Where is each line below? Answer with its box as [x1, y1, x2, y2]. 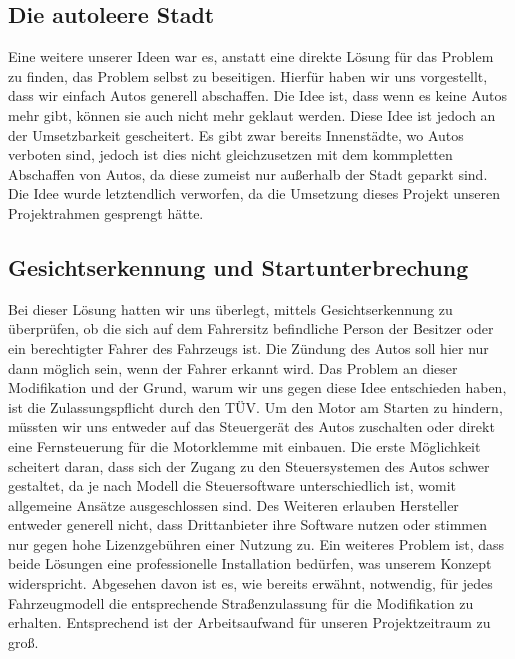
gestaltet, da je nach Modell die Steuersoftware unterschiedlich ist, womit [8, 475, 457, 496]
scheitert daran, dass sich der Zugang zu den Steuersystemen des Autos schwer [8, 455, 490, 476]
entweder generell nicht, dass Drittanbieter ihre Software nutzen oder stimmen [8, 514, 488, 535]
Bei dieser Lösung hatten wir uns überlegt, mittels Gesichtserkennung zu [8, 298, 453, 319]
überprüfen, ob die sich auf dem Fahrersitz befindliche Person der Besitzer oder [8, 318, 494, 339]
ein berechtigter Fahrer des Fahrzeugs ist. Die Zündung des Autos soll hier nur [8, 337, 489, 358]
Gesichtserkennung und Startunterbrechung [8, 251, 469, 282]
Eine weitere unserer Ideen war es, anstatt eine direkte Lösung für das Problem [8, 46, 494, 67]
